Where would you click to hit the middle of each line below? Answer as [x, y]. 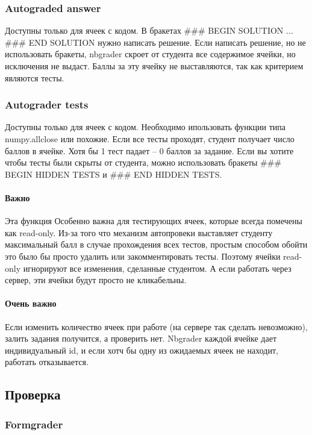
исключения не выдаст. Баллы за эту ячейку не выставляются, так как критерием [154, 66]
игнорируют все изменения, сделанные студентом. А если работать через [157, 268]
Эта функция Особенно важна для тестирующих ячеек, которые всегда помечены [154, 221]
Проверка [33, 394]
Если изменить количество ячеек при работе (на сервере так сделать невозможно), [156, 326]
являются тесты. [35, 77]
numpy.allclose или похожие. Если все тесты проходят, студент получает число [150, 139]
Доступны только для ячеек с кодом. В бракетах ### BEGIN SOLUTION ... [149, 30]
